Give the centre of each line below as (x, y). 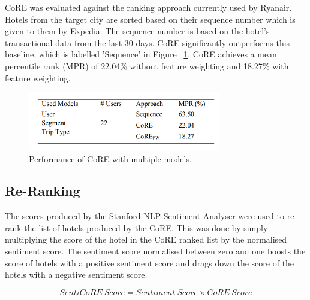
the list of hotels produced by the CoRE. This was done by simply (146, 227)
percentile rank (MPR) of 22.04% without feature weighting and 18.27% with (147, 66)
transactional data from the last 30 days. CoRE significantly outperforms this (148, 42)
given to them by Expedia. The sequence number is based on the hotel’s (137, 31)
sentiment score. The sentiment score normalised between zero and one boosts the (155, 251)
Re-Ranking (43, 191)
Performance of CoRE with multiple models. (110, 158)
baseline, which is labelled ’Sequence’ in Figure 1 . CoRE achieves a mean (141, 54)
